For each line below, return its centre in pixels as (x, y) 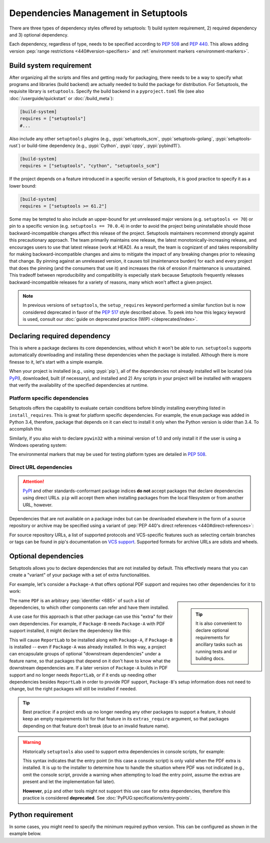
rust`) (15, 146)
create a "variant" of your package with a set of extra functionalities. (80, 575)
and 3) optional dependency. (39, 35)
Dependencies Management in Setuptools (98, 13)
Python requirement (41, 815)
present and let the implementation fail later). (69, 782)
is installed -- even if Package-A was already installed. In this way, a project (88, 647)
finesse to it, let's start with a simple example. (56, 362)
